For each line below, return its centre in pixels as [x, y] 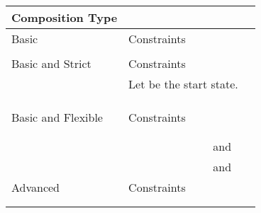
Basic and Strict [51, 63]
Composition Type [65, 17]
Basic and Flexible [57, 117]
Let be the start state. [183, 84]
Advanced [36, 187]
